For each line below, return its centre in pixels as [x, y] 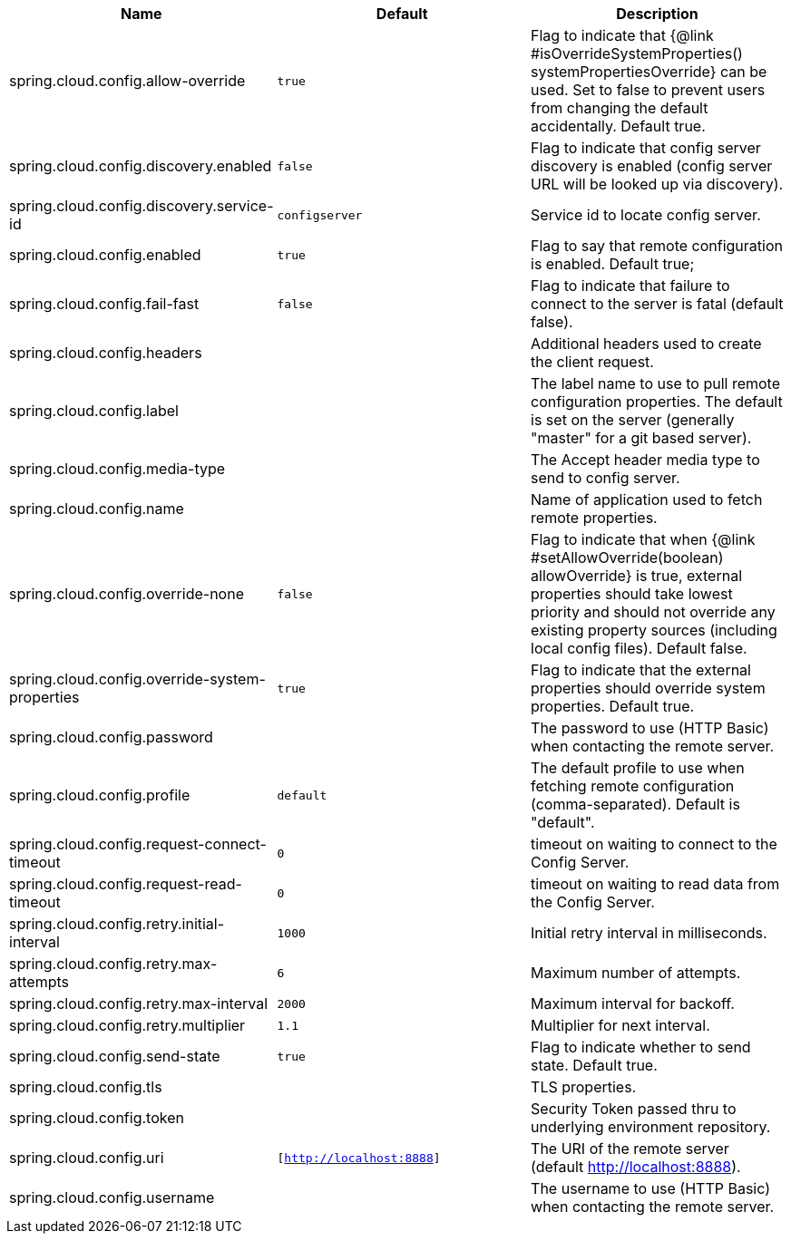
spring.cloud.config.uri [87, 1158]
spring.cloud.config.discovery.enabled [141, 166]
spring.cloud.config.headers [106, 353]
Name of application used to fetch [647, 499]
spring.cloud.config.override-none [127, 594]
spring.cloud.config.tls [86, 1087]
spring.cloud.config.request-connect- [138, 844]
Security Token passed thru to [634, 1109]
